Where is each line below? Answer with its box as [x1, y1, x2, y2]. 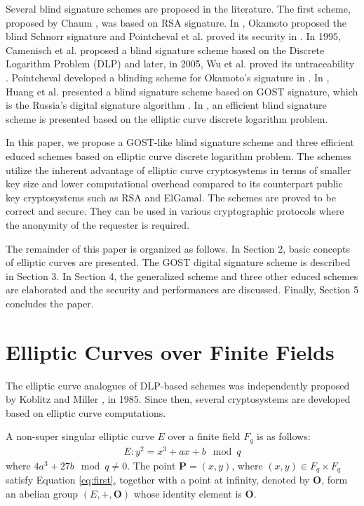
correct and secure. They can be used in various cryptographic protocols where [6, 204, 344, 218]
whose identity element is [133, 486, 242, 500]
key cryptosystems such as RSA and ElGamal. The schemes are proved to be [6, 189, 336, 204]
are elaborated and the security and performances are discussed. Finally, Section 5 [6, 282, 359, 297]
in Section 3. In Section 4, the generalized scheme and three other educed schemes [6, 268, 358, 283]
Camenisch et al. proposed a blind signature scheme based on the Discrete [6, 42, 325, 57]
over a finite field [168, 429, 241, 444]
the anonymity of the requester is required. [6, 217, 190, 232]
